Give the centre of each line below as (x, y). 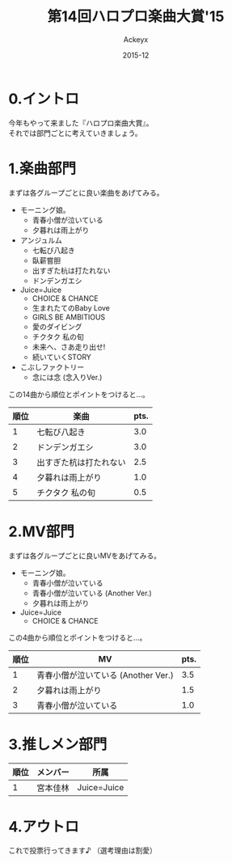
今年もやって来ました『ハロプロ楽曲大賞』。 (81, 123)
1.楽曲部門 (42, 169)
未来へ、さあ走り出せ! (69, 347)
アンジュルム (41, 240)
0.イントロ (44, 99)
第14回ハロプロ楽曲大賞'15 (136, 17)
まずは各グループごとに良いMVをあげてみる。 (85, 556)
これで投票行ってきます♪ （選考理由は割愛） (83, 851)
